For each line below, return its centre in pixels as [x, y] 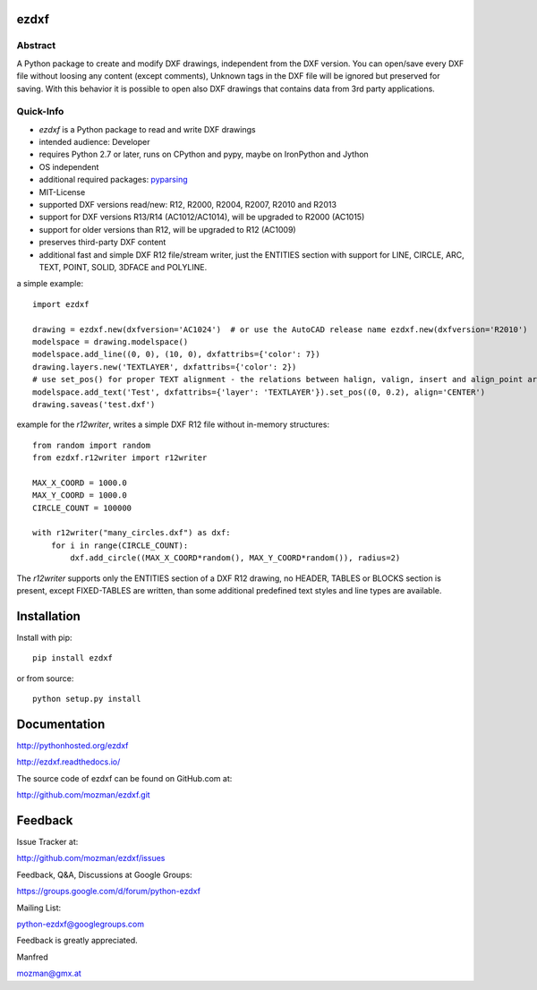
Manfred [32, 957]
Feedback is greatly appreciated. [77, 941]
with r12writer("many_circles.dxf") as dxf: [132, 533]
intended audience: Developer [94, 142]
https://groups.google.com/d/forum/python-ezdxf [109, 892]
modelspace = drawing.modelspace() [111, 341]
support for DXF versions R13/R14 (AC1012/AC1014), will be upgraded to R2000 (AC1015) [202, 217]
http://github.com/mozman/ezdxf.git [84, 795]
